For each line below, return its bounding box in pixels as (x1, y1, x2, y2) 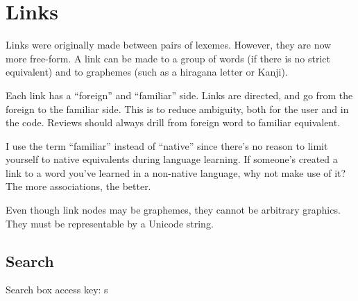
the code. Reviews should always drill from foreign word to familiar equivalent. (6, 115, 341, 130)
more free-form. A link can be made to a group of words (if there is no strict (6, 51, 330, 65)
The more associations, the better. (6, 179, 151, 193)
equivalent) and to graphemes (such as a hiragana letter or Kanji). (6, 64, 288, 79)
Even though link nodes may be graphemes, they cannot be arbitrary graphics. (6, 203, 341, 217)
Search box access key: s (6, 282, 108, 297)
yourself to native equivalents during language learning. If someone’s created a (6, 152, 338, 166)
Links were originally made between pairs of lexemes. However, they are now (6, 37, 332, 52)
